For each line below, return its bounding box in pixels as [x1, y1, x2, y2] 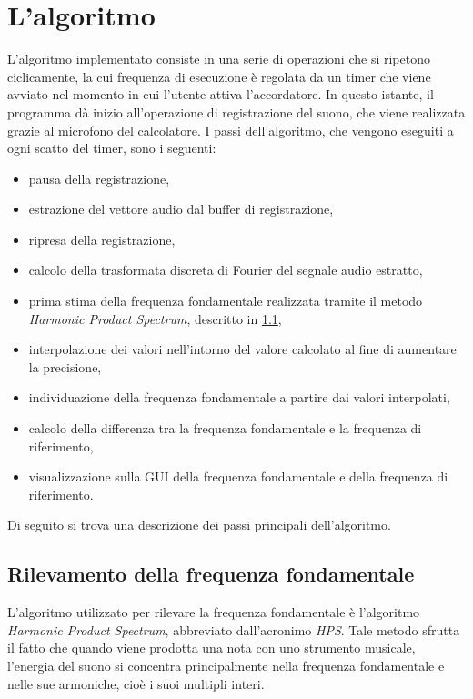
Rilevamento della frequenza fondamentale [7, 560, 415, 588]
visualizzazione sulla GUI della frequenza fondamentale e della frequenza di [28, 467, 448, 486]
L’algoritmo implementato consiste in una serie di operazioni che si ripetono [7, 49, 430, 68]
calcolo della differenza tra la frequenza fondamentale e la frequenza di [28, 419, 422, 438]
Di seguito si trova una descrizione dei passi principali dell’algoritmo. [7, 515, 391, 534]
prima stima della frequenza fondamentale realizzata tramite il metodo [28, 291, 423, 310]
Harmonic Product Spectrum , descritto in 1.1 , [28, 309, 282, 328]
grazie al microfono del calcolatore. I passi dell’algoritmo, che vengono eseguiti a [7, 120, 454, 139]
